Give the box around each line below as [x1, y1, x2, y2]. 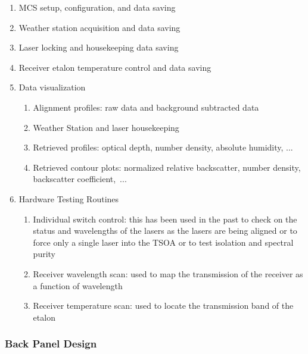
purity [33, 248, 55, 260]
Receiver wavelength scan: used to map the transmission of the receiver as [33, 267, 303, 280]
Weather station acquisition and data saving [18, 21, 181, 33]
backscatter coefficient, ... [33, 173, 127, 185]
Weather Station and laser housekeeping [33, 121, 179, 133]
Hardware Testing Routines [18, 192, 119, 205]
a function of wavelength [33, 279, 123, 292]
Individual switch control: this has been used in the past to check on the [33, 212, 297, 225]
